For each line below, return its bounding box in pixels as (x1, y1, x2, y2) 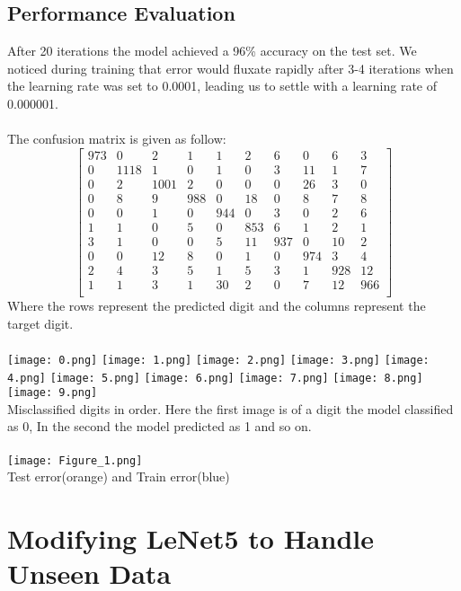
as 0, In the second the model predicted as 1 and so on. (7, 417, 312, 436)
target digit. (7, 313, 74, 332)
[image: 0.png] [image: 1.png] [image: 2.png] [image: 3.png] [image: (7, 353, 430, 366)
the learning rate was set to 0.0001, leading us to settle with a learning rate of (7, 76, 437, 95)
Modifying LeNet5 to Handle (7, 520, 374, 557)
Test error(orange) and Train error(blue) (7, 467, 230, 486)
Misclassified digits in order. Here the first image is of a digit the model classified (7, 399, 454, 418)
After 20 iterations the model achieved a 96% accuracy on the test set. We (7, 41, 417, 60)
